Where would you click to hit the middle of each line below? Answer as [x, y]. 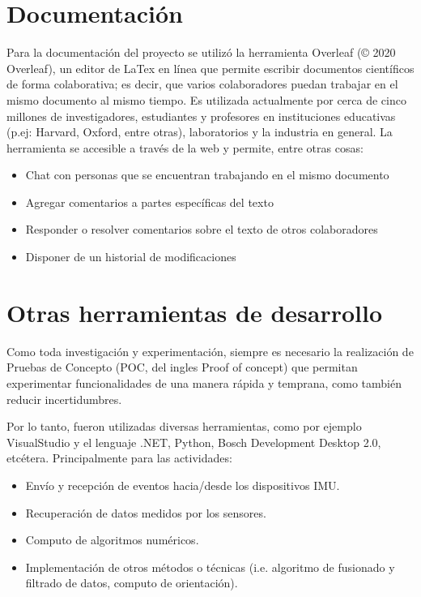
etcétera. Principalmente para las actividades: [119, 458]
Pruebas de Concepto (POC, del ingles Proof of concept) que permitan [182, 367]
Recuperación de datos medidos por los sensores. [146, 512]
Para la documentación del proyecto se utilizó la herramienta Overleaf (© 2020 [201, 52]
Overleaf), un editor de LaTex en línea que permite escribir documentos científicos [210, 68]
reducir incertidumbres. [64, 399]
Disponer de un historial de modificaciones [131, 257]
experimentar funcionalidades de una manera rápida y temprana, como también [204, 382]
